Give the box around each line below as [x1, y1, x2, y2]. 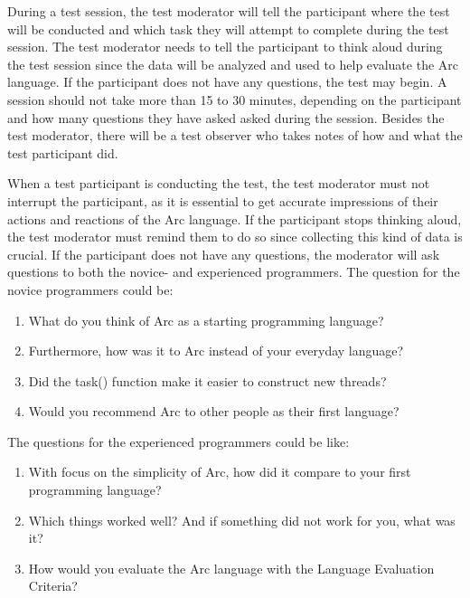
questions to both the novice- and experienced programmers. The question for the [7, 262, 460, 281]
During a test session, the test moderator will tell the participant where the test [7, 2, 450, 20]
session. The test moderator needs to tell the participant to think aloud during [7, 37, 443, 56]
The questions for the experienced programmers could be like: [7, 432, 350, 451]
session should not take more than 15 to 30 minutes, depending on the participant [7, 90, 462, 109]
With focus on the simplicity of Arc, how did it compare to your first [28, 462, 411, 481]
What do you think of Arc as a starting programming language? [28, 310, 384, 329]
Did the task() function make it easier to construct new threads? [28, 371, 387, 390]
